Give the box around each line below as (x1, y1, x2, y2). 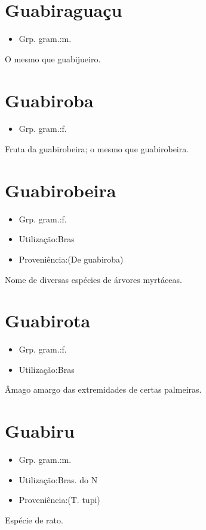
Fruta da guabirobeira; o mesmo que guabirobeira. (5, 143, 189, 155)
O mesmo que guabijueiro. (5, 52, 101, 65)
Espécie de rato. (5, 513, 63, 526)
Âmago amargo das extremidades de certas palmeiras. (5, 383, 202, 396)
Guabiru (5, 418, 75, 443)
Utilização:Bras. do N (19, 473, 98, 486)
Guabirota (5, 308, 91, 333)
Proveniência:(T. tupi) (19, 493, 100, 506)
